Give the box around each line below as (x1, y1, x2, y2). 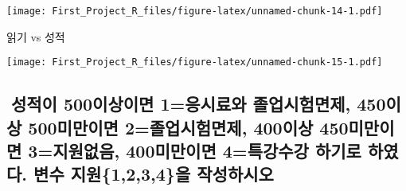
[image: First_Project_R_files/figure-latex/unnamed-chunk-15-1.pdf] (6, 57, 383, 68)
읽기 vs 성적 (6, 28, 65, 45)
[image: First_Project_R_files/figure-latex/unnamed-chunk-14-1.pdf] (6, 6, 383, 17)
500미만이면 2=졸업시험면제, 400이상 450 (28, 115, 349, 139)
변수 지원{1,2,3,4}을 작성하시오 (33, 162, 274, 186)
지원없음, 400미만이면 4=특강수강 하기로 (53, 138, 361, 163)
